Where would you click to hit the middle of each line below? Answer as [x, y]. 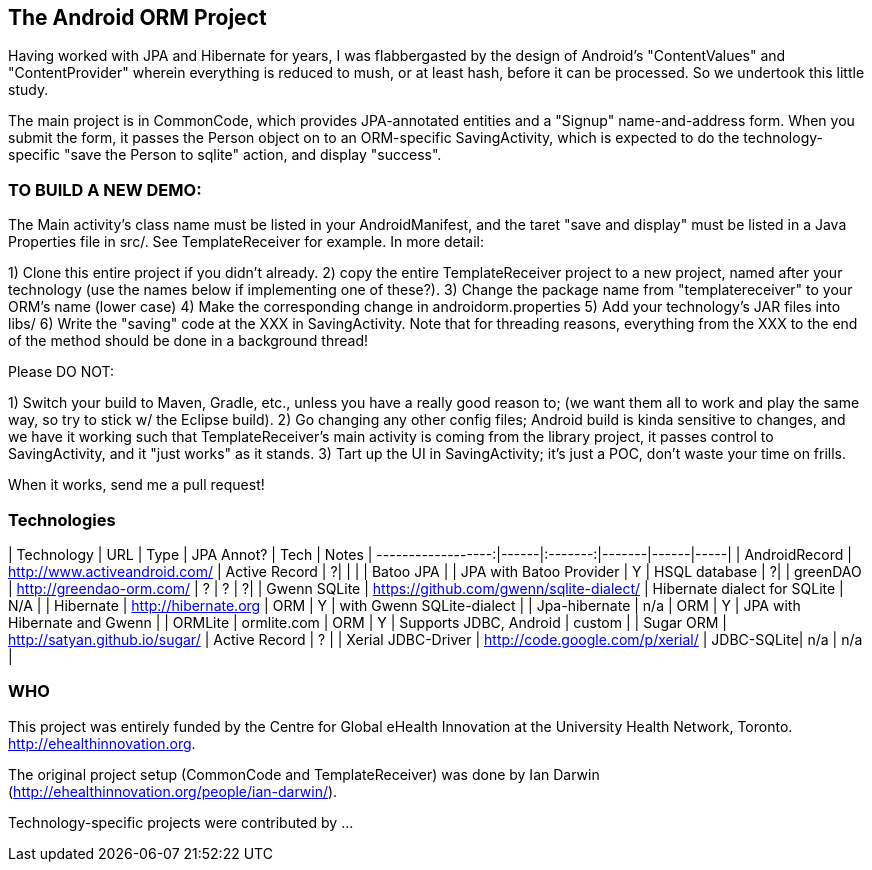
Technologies [62, 519]
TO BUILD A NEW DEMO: [105, 189]
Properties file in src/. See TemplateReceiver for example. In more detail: [246, 242]
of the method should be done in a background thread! [188, 341]
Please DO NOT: [61, 372]
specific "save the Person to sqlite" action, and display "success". [225, 155]
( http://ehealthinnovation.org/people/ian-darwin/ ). [173, 791]
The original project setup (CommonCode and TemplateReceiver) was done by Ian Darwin [304, 774]
